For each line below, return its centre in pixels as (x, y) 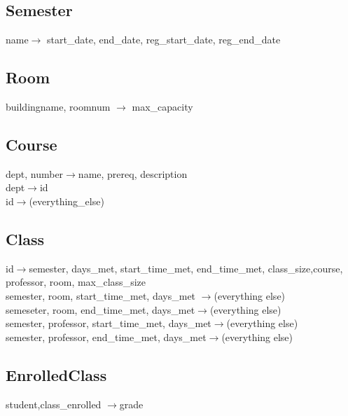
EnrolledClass (56, 374)
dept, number (35, 173)
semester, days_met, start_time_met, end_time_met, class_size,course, (186, 268)
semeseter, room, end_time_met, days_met (100, 309)
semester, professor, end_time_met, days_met (106, 337)
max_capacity (162, 106)
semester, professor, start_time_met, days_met (109, 323)
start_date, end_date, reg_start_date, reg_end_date (164, 40)
